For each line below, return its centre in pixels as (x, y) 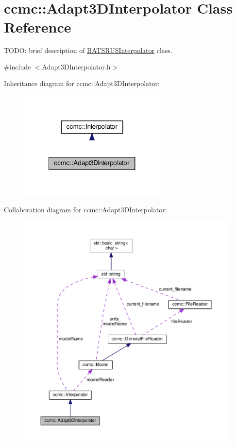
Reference (38, 27)
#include (17, 66)
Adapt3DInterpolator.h (76, 66)
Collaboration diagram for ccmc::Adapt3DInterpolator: (85, 209)
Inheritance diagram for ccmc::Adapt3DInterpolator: (82, 83)
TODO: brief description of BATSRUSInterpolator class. (88, 50)
